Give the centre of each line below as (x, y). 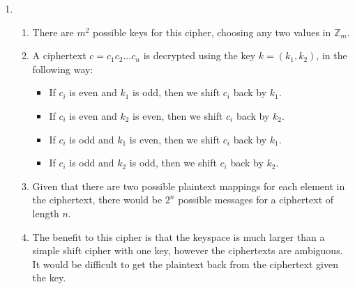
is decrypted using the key (199, 55)
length (46, 213)
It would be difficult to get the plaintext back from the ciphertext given (185, 264)
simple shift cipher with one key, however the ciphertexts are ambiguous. (188, 250)
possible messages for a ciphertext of (256, 200)
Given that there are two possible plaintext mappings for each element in (189, 186)
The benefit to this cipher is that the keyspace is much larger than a (179, 236)
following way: (63, 69)
